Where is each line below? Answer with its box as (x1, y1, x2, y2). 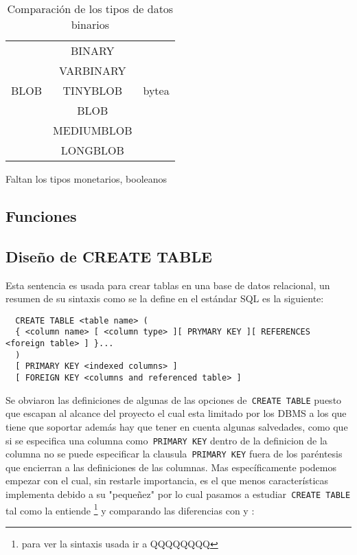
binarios (71, 16, 109, 32)
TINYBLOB (62, 82, 122, 98)
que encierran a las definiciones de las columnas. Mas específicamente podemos (5, 460, 337, 474)
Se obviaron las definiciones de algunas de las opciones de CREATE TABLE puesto (5, 392, 342, 407)
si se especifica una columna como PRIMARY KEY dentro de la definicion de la (5, 433, 327, 447)
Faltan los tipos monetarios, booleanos (5, 172, 168, 185)
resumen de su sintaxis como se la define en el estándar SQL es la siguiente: (5, 291, 324, 306)
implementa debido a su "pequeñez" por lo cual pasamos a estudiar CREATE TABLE (5, 487, 351, 501)
